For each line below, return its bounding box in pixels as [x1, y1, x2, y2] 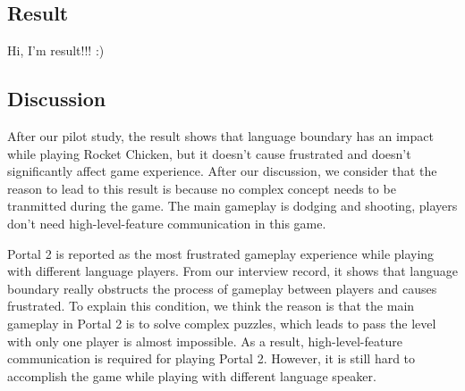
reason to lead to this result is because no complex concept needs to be [7, 179, 396, 197]
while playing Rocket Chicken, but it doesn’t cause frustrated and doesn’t [7, 144, 411, 162]
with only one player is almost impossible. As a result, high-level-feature [7, 331, 402, 350]
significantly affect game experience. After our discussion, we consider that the [7, 162, 437, 180]
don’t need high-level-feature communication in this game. [7, 213, 326, 232]
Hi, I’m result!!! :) [7, 41, 105, 60]
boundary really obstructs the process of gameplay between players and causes [7, 279, 437, 297]
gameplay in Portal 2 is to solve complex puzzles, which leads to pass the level [7, 313, 436, 332]
